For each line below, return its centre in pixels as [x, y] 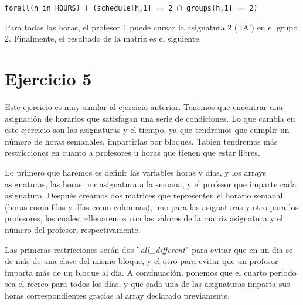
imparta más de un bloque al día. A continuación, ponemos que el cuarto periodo [151, 272]
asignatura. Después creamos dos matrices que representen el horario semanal [144, 195]
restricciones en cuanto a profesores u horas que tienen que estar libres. [132, 152]
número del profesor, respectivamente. [73, 229]
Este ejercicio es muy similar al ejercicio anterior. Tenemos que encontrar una [144, 106]
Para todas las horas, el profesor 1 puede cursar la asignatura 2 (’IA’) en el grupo [151, 27]
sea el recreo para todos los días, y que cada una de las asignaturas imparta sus [147, 284]
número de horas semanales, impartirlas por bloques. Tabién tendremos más [141, 141]
